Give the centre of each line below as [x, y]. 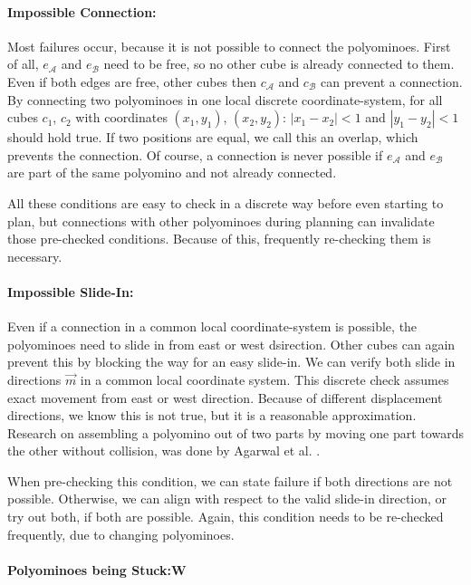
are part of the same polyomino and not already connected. [172, 173]
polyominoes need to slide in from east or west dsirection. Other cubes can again [231, 344]
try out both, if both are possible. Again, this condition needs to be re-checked [226, 517]
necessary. [35, 256]
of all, [23, 64]
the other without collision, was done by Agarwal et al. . [164, 451]
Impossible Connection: [82, 11]
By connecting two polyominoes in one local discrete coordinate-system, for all [225, 99]
